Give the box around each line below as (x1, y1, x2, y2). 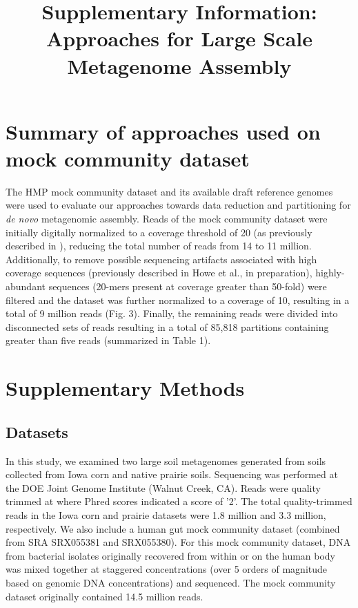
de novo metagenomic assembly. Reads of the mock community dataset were (6, 211, 328, 226)
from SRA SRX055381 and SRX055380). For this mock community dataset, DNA (6, 535, 351, 549)
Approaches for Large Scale (46, 24, 312, 53)
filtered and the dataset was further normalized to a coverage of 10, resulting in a (6, 292, 350, 307)
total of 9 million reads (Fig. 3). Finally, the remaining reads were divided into (6, 306, 338, 321)
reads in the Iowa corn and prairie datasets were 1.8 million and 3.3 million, (6, 507, 326, 522)
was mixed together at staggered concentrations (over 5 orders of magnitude (6, 562, 328, 576)
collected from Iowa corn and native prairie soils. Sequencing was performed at (6, 467, 338, 482)
